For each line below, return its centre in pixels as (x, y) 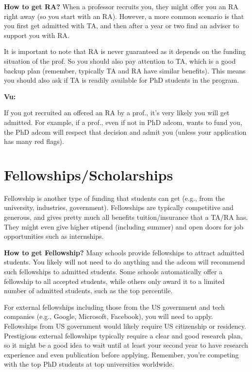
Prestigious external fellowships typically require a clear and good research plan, (123, 335)
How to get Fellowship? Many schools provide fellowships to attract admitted (124, 252)
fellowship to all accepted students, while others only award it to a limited (114, 281)
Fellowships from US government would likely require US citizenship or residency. (125, 326)
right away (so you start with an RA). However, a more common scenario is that (124, 16)
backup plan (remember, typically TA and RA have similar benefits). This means (125, 70)
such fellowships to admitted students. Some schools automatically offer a (113, 271)
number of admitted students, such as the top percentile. (88, 291)
